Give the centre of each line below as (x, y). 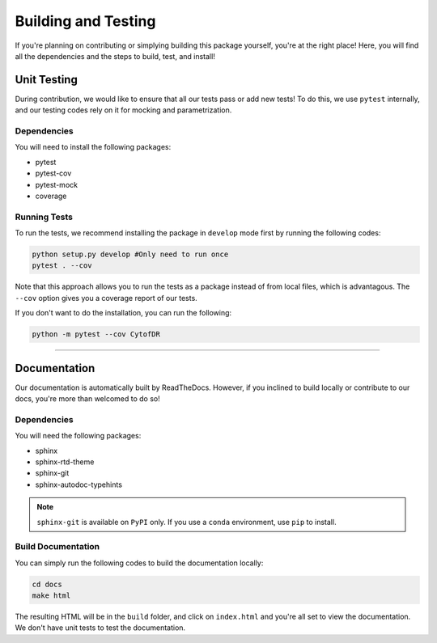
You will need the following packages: (78, 436)
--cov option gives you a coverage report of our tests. (106, 298)
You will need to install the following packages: (93, 147)
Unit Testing (47, 80)
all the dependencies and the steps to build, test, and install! (115, 56)
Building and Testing (85, 21)
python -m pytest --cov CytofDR (96, 334)
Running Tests (44, 217)
